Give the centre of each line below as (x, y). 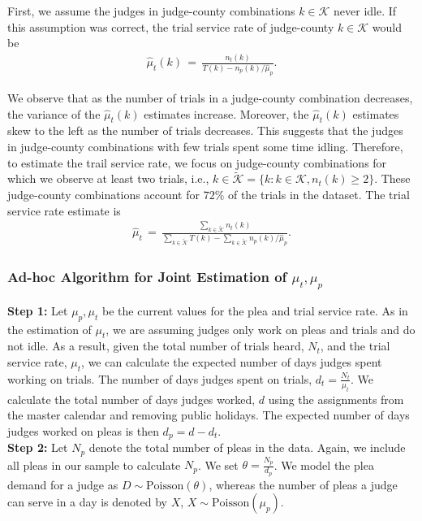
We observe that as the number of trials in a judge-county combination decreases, (210, 97)
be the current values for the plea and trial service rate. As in (255, 310)
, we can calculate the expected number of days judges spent (232, 362)
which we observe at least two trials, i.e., (108, 178)
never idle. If (365, 11)
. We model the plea (324, 465)
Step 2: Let (38, 447)
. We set (218, 465)
